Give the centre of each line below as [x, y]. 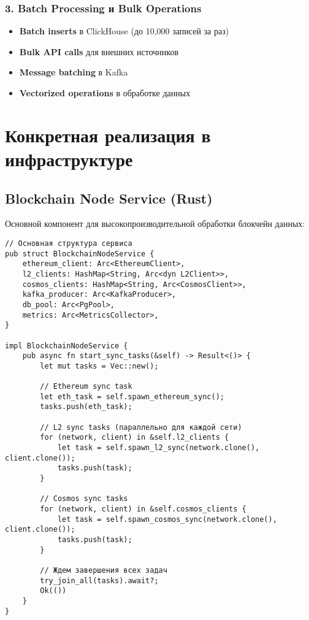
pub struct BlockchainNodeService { [80, 254]
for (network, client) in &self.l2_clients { [135, 438]
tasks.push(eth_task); [86, 407]
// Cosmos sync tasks [84, 499]
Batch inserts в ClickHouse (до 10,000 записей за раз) [124, 31]
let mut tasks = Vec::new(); [99, 366]
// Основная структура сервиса [69, 243]
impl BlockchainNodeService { [67, 346]
